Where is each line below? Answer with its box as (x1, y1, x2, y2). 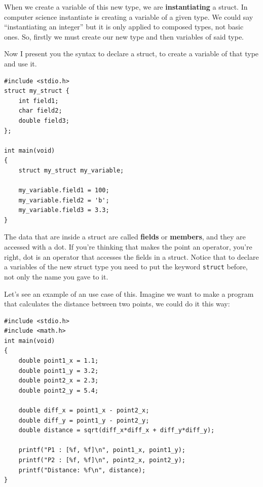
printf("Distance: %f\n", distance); (18, 466, 146, 474)
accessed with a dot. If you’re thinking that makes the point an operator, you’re (4, 241, 252, 252)
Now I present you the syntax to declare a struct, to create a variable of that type (4, 48, 259, 59)
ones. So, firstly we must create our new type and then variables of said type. (4, 31, 244, 42)
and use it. (4, 58, 37, 68)
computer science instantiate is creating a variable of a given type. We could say (4, 11, 253, 22)
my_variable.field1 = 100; (18, 187, 109, 194)
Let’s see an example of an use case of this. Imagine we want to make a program (4, 288, 254, 299)
